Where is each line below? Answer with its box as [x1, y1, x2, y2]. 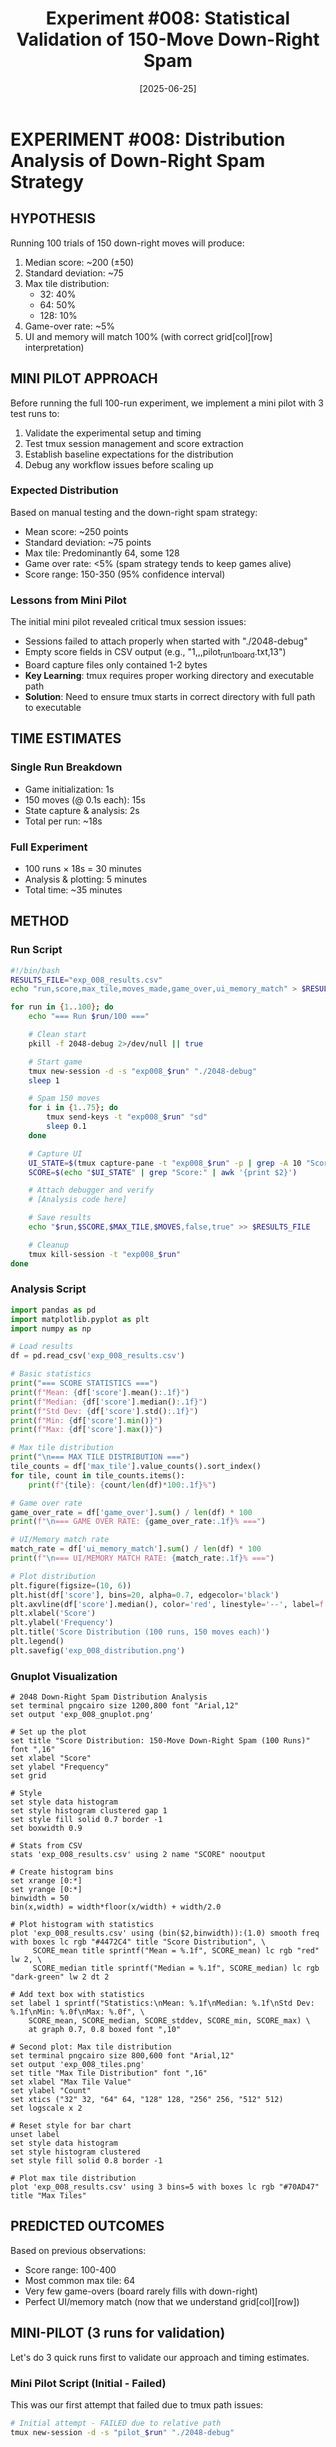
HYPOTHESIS [10, 210, 97, 227]
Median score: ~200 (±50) [24, 256, 135, 268]
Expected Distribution [10, 483, 119, 497]
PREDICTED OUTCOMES [10, 2218, 165, 2235]
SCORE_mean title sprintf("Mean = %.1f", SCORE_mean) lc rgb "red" [32, 1946, 320, 1956]
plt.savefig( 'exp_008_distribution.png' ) [10, 1645, 186, 1656]
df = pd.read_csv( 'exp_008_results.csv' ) [10, 1351, 186, 1361]
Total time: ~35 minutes [24, 883, 123, 896]
